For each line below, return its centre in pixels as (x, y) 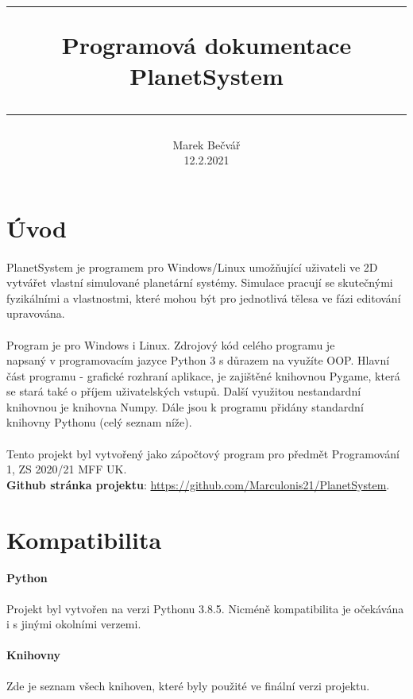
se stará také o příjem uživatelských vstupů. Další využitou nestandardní (184, 391)
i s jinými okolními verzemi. (74, 624)
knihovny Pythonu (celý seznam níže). (99, 422)
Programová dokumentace (206, 45)
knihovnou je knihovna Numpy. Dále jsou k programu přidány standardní (185, 406)
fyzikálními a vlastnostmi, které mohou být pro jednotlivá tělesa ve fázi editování (204, 297)
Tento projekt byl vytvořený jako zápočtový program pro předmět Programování (203, 453)
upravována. (36, 313)
